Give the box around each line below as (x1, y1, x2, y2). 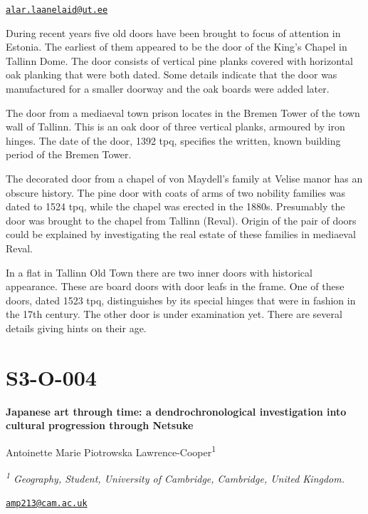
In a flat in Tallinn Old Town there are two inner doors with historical (6, 264, 312, 279)
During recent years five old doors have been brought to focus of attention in (6, 25, 341, 40)
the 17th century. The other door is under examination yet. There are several (6, 307, 342, 322)
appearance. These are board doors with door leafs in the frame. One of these (6, 279, 345, 294)
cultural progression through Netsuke (6, 418, 194, 433)
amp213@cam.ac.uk (6, 498, 88, 509)
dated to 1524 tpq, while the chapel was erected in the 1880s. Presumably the (6, 199, 345, 214)
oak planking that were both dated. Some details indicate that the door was (6, 67, 337, 82)
